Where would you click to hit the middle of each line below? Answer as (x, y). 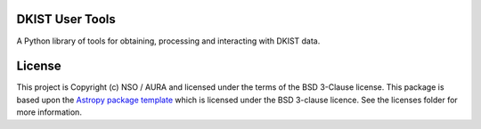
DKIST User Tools (66, 19)
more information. (49, 112)
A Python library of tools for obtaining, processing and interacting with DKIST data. (168, 41)
